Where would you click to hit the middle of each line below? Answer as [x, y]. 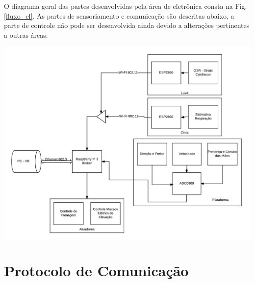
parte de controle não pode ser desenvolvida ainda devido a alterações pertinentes [127, 25]
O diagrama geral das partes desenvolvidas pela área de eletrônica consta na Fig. [126, 6]
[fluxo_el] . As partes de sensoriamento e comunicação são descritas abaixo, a [119, 15]
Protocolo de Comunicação [96, 270]
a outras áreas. [26, 35]
